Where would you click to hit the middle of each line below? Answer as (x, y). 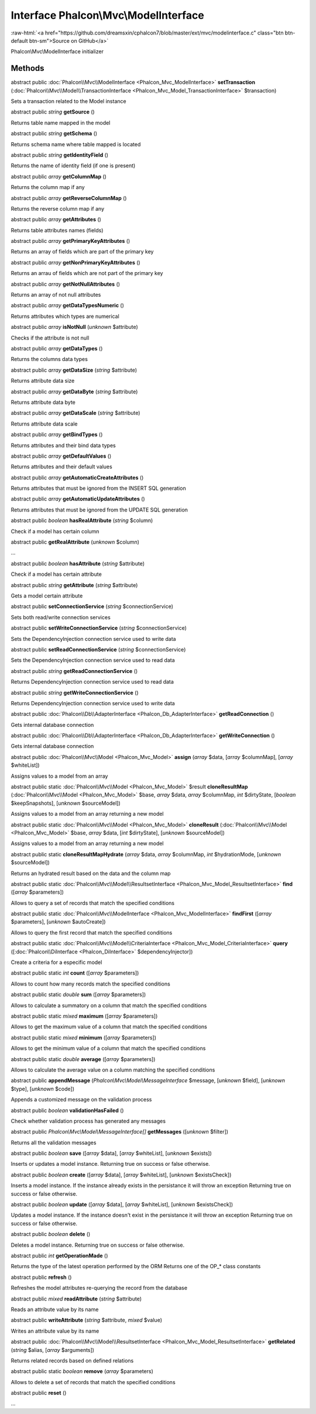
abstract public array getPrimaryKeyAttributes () (71, 241)
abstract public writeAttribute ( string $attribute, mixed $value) (87, 1320)
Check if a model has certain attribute (56, 574)
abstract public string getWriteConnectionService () (75, 692)
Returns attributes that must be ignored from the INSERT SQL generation (99, 488)
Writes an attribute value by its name (55, 1331)
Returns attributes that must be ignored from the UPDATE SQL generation (99, 510)
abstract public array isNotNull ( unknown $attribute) (75, 327)
